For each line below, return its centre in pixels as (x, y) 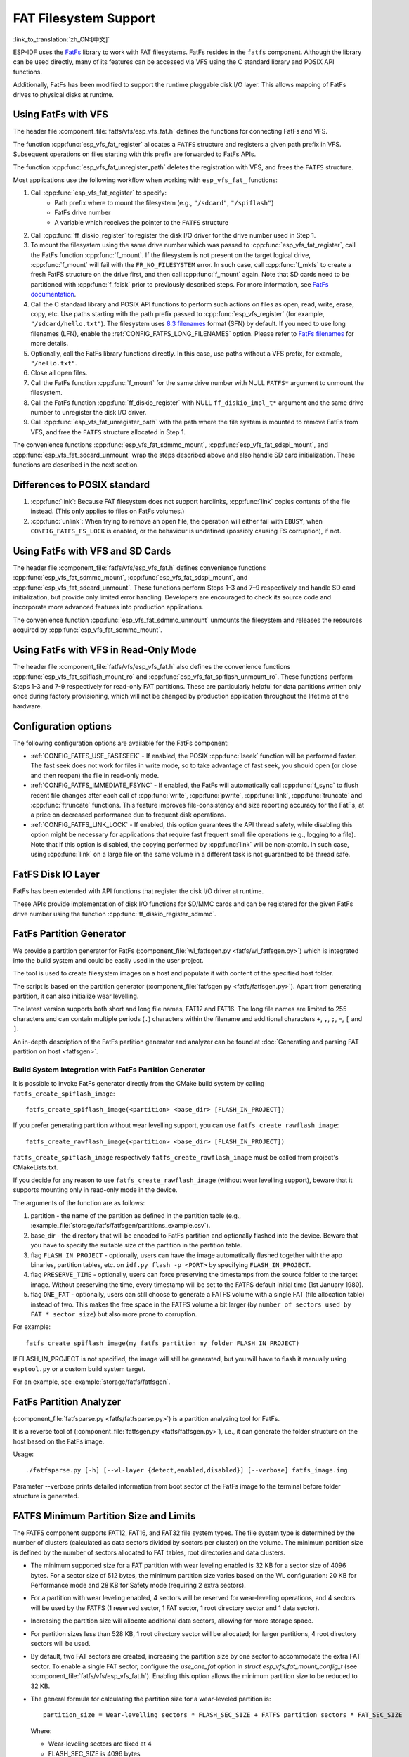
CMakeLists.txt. (35, 1167)
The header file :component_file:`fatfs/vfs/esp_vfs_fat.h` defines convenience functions (139, 568)
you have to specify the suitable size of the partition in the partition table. (136, 1245)
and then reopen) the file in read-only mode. (95, 775)
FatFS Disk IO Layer (56, 874)
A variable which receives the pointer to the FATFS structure (141, 222)
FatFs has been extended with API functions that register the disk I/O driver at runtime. (138, 891)
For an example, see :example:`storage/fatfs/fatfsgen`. (92, 1382)
